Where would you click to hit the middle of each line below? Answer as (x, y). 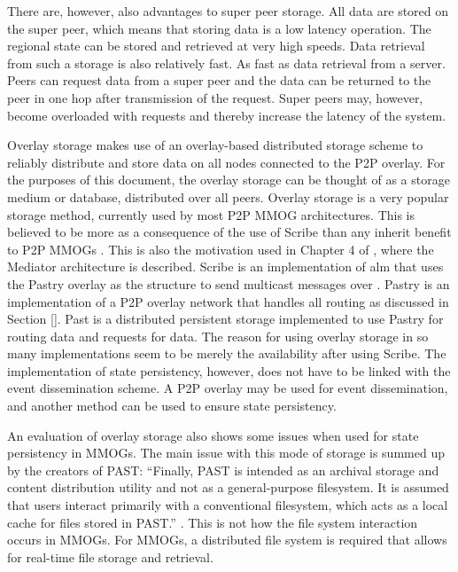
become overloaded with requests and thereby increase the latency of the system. (227, 115)
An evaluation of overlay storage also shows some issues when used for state (213, 435)
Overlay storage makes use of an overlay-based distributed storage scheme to (215, 145)
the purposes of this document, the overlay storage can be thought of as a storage (229, 180)
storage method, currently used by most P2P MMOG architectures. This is (211, 214)
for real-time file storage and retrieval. (110, 556)
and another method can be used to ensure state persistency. (172, 406)
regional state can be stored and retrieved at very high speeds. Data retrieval (216, 46)
